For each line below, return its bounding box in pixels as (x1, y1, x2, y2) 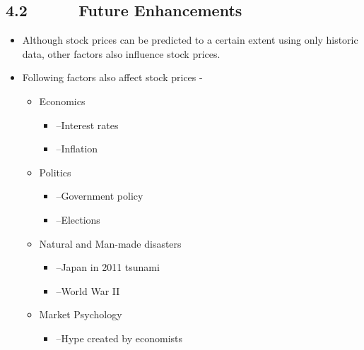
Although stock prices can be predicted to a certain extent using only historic (22, 32, 358, 47)
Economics (39, 93, 86, 108)
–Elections (56, 212, 100, 227)
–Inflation (56, 141, 98, 156)
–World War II (56, 283, 120, 298)
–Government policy (56, 188, 143, 203)
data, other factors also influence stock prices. (22, 46, 221, 61)
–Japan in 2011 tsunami (56, 260, 160, 274)
